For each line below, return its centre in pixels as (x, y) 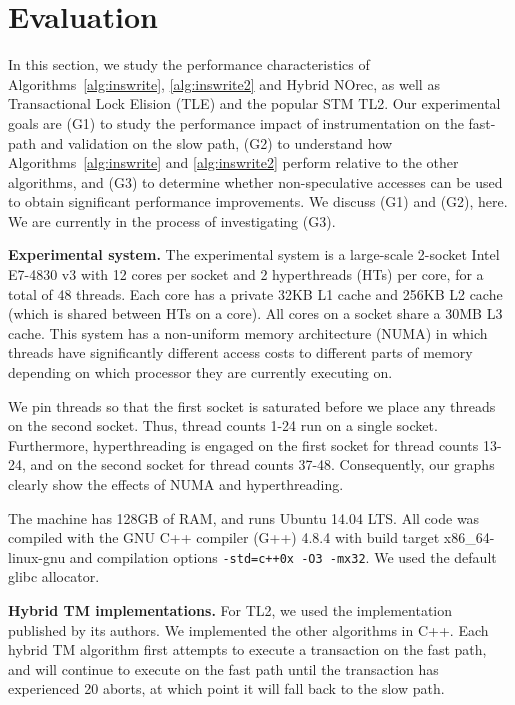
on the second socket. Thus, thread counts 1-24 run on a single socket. (223, 425)
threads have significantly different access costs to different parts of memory (240, 352)
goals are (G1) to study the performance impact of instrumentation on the (236, 122)
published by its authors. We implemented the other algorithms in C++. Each (248, 629)
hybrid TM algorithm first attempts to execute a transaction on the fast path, (247, 649)
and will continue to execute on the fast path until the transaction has (223, 668)
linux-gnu (37, 556)
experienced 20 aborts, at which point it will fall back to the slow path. (226, 688)
